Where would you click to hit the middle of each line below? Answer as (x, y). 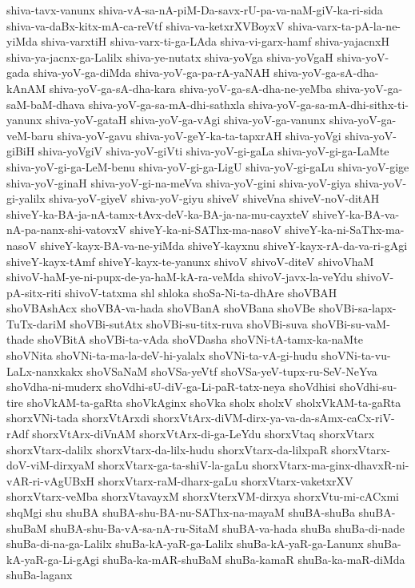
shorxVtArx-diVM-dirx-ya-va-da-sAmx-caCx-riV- (274, 418)
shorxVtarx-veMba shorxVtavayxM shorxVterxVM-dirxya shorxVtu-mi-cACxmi (203, 496)
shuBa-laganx (40, 575)
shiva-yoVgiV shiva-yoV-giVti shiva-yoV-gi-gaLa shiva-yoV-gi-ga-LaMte (213, 151)
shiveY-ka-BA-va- (356, 213)
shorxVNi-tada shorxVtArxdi (78, 418)
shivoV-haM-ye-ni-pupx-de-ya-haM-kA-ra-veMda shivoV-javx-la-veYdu (180, 277)
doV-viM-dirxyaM (51, 465)
